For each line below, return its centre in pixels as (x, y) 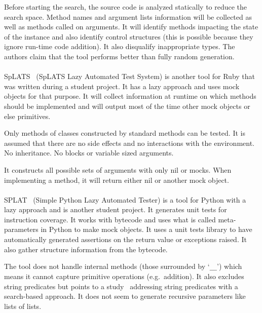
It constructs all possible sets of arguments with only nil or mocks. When (118, 169)
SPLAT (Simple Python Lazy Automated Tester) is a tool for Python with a (125, 199)
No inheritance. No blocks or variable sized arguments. (89, 153)
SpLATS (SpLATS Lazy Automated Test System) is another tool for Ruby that (130, 76)
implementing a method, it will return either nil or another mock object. (117, 180)
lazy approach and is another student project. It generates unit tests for (116, 209)
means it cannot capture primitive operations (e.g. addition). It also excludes (124, 276)
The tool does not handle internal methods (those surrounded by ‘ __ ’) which (123, 266)
